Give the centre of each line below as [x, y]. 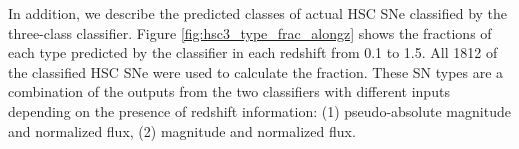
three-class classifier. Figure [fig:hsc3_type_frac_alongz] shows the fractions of [250, 32]
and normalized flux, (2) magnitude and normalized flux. [182, 130]
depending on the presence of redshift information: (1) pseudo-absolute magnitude [259, 110]
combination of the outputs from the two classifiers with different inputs [229, 91]
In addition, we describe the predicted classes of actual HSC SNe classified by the [258, 13]
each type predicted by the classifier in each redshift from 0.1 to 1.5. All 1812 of [253, 52]
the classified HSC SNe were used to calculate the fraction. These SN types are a [256, 71]
